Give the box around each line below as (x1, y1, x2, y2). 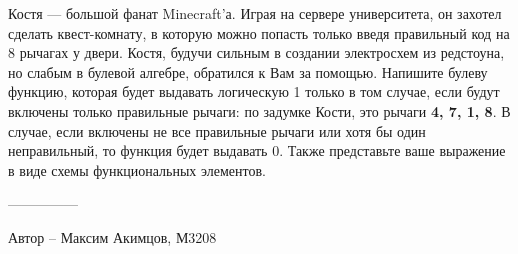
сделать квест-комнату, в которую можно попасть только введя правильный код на (8, 22, 510, 43)
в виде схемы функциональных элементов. (8, 159, 266, 180)
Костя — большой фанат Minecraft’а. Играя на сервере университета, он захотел (8, 3, 502, 23)
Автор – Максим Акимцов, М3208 (8, 226, 217, 247)
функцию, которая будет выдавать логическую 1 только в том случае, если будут (8, 81, 500, 102)
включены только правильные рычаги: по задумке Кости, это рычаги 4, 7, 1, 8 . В (8, 100, 511, 121)
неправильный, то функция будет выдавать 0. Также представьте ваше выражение (8, 140, 506, 161)
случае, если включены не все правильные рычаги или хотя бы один (8, 120, 426, 141)
